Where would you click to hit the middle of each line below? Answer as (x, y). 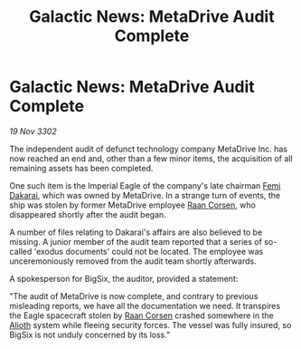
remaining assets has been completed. (81, 168)
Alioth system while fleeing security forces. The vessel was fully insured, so (150, 325)
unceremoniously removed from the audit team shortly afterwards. (133, 261)
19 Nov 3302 (33, 131)
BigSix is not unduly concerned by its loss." (90, 334)
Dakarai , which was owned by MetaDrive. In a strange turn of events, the (145, 195)
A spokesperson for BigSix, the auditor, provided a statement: (124, 278)
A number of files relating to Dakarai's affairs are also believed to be (136, 232)
